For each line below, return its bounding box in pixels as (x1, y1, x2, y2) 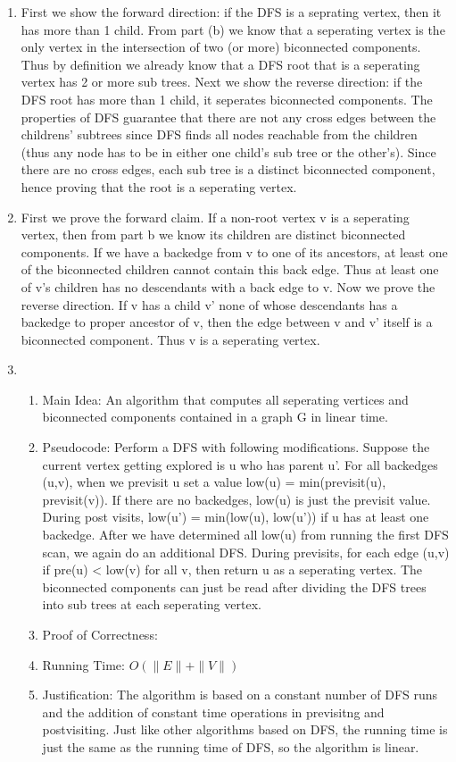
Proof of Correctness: (42, 625, 158, 643)
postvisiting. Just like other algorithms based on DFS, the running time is (42, 720, 448, 739)
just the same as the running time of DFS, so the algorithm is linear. (42, 737, 419, 756)
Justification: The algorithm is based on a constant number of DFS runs (42, 685, 438, 704)
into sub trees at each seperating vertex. (42, 595, 261, 614)
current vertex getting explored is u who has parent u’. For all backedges (42, 455, 438, 473)
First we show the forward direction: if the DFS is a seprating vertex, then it (21, 3, 442, 21)
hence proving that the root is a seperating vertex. (21, 177, 297, 196)
